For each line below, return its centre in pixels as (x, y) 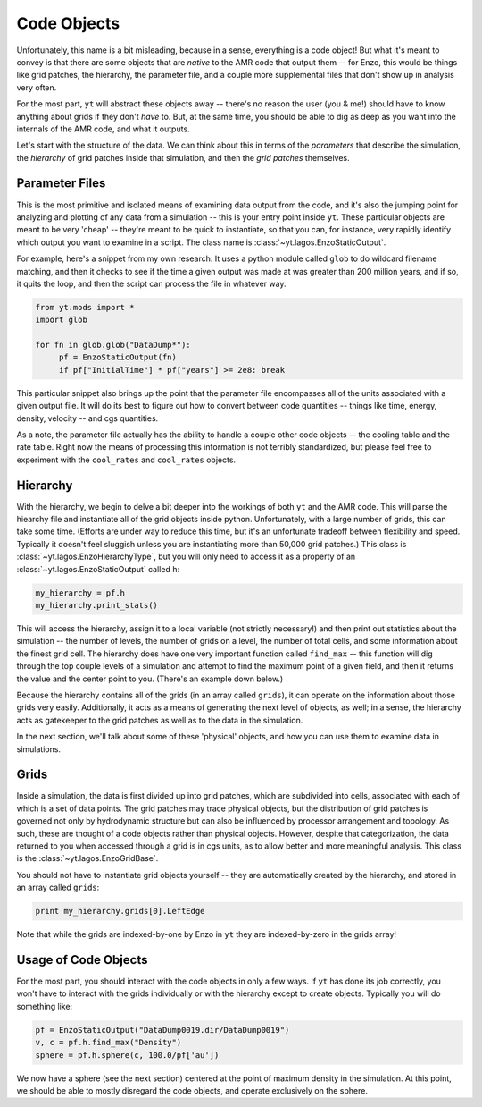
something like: (45, 1006)
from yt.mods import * (85, 307)
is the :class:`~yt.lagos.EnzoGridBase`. (87, 858)
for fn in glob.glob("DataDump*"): (113, 345)
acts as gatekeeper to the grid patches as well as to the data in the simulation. (160, 720)
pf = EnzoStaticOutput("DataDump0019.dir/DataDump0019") (162, 1030)
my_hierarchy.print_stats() (96, 605)
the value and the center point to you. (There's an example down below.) (150, 679)
